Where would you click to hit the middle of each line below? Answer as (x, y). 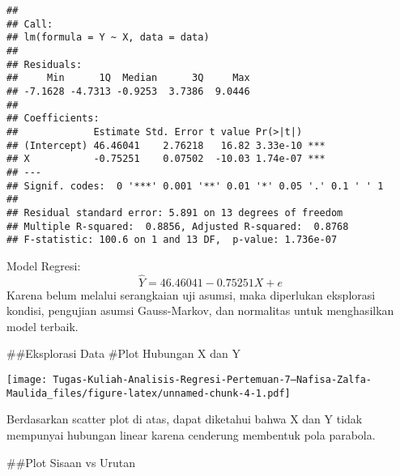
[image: (27, 380)
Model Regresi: (44, 265)
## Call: (30, 24)
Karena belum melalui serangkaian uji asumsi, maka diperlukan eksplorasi (191, 294)
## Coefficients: (53, 119)
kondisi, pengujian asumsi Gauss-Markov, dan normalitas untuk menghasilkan (200, 310)
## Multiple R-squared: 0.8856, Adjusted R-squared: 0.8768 (178, 226)
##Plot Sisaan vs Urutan (71, 462)
